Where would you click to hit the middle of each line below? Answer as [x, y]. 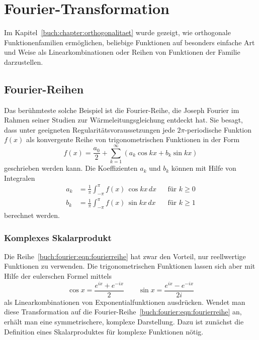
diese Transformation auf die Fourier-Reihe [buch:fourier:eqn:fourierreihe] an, [123, 312]
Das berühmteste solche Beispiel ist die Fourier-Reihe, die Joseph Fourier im [122, 110]
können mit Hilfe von [204, 168]
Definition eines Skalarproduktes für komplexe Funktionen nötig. [104, 331]
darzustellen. [24, 62]
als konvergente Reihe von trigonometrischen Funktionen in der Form [133, 139]
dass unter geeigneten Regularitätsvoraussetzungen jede [90, 129]
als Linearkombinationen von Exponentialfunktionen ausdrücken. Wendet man [125, 302]
